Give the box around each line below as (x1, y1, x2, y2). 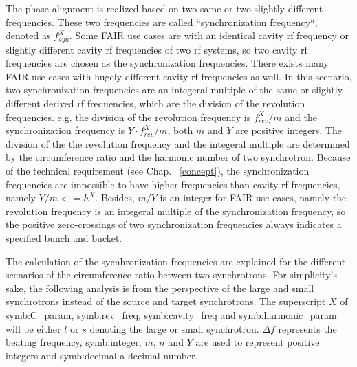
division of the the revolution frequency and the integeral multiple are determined (6, 136, 350, 151)
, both (167, 123, 193, 137)
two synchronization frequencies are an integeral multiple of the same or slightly (6, 82, 343, 97)
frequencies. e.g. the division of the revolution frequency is (6, 109, 251, 124)
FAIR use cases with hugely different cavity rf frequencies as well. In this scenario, (6, 69, 352, 83)
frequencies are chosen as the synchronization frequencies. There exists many (6, 56, 329, 70)
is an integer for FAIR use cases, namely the (160, 190, 347, 205)
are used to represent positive (195, 335, 320, 349)
